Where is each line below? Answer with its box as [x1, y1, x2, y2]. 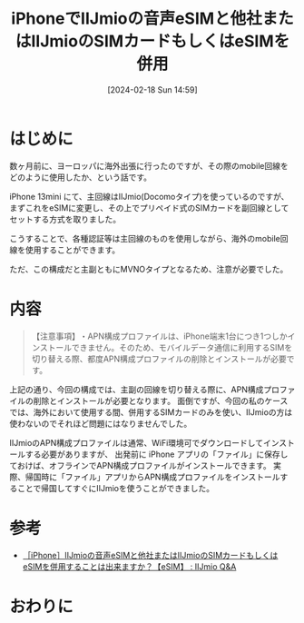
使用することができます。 [25, 244, 121, 255]
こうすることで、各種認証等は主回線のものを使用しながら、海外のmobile [9, 232, 281, 243]
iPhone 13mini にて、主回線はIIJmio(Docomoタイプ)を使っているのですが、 [9, 191, 289, 202]
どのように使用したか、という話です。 [9, 172, 152, 183]
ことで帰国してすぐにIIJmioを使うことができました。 [16, 482, 215, 493]
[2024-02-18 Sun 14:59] [107, 84, 198, 95]
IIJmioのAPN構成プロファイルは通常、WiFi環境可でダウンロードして [9, 437, 264, 448]
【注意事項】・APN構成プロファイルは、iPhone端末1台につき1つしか [31, 331, 288, 341]
